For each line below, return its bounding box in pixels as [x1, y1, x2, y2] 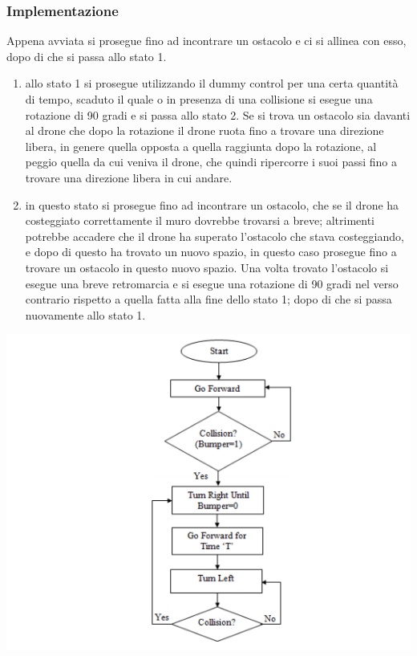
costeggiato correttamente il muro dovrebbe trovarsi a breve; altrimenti [25, 212, 375, 229]
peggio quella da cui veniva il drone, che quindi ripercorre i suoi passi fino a [25, 153, 398, 170]
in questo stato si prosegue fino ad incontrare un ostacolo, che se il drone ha [25, 196, 399, 213]
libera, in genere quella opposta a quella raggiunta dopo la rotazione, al [25, 137, 377, 154]
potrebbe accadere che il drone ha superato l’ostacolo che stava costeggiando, [25, 227, 404, 244]
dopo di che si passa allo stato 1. [6, 47, 167, 64]
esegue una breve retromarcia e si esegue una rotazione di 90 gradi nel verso [25, 275, 399, 291]
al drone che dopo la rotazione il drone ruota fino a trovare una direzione [25, 122, 384, 139]
